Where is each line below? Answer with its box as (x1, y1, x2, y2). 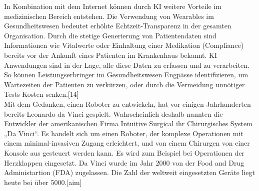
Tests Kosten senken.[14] (4, 89, 79, 99)
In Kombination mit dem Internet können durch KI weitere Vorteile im (4, 1, 221, 11)
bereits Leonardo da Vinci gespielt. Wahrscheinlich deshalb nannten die (4, 108, 223, 119)
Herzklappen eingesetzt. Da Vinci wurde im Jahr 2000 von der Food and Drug (4, 157, 244, 168)
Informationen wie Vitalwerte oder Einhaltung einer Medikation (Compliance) (4, 40, 244, 50)
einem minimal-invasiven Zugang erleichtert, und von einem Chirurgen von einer (4, 138, 250, 148)
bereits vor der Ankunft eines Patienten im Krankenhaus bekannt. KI (4, 49, 217, 60)
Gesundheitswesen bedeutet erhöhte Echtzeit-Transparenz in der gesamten (4, 20, 231, 31)
